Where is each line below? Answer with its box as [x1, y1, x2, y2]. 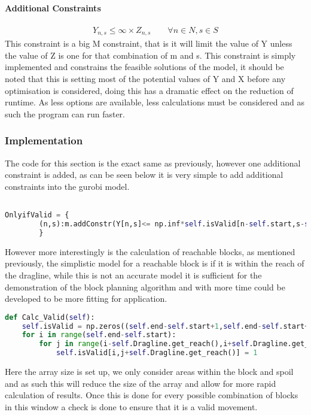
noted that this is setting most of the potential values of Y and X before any [5, 72, 286, 85]
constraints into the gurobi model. [5, 180, 130, 192]
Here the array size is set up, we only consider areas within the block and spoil [5, 365, 294, 378]
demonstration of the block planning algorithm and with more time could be [5, 280, 285, 293]
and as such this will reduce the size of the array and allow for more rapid [5, 377, 276, 389]
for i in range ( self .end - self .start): [22, 331, 176, 340]
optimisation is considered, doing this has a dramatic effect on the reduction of [5, 84, 294, 96]
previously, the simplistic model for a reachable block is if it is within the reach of [5, 257, 304, 269]
